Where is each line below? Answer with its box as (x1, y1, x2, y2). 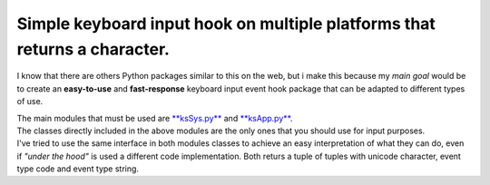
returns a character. (16, 39, 170, 59)
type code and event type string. (16, 163, 140, 174)
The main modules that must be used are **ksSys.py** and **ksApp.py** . (16, 112, 293, 123)
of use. (16, 96, 44, 107)
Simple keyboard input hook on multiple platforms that (16, 14, 436, 34)
